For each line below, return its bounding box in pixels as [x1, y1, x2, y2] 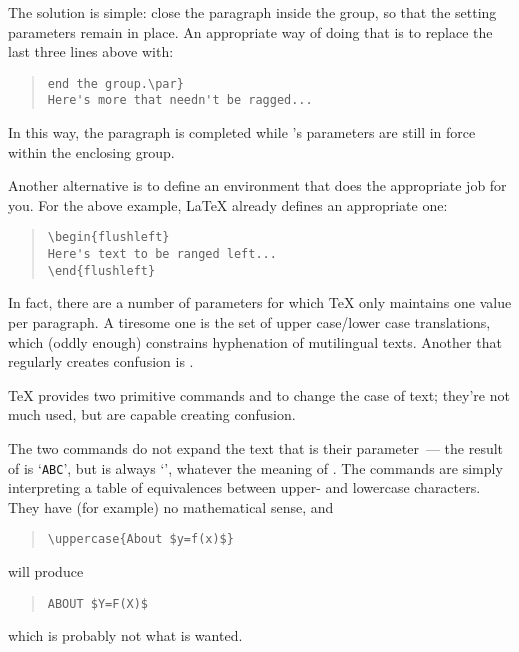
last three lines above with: [8, 41, 174, 62]
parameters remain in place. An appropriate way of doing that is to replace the [8, 21, 493, 42]
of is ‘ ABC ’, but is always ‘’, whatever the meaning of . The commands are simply [8, 457, 503, 478]
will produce [8, 561, 84, 582]
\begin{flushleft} [47, 230, 170, 245]
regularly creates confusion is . [8, 351, 194, 372]
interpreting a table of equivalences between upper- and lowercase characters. [8, 477, 481, 498]
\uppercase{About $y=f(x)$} [47, 532, 234, 547]
